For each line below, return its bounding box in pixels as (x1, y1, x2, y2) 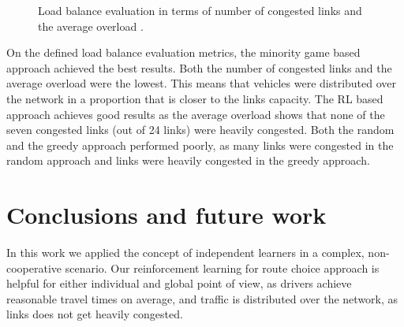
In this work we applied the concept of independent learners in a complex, (6, 244, 365, 261)
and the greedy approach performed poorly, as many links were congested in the (6, 136, 394, 153)
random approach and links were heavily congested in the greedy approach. (6, 152, 370, 169)
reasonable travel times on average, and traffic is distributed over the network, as (6, 290, 398, 307)
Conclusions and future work (6, 199, 327, 231)
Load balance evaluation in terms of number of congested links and (38, 2, 362, 18)
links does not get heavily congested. (6, 306, 183, 322)
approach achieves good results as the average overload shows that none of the (6, 106, 385, 122)
